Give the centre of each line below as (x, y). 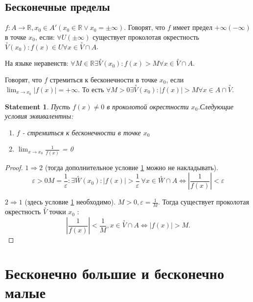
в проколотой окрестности (148, 106)
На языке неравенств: (37, 63)
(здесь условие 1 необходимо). (70, 202)
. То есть (91, 89)
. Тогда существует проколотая (203, 202)
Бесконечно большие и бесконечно (115, 273)
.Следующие (216, 106)
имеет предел (193, 27)
